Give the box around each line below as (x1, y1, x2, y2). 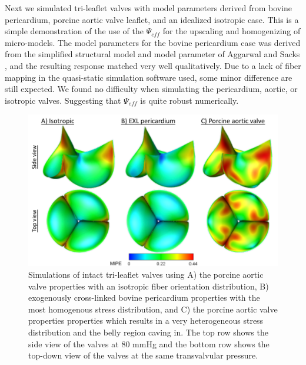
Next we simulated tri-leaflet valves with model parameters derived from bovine (5, 2, 292, 14)
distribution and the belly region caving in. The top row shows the (28, 326, 268, 338)
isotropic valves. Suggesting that (5, 94, 121, 106)
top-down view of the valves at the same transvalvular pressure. (28, 349, 258, 361)
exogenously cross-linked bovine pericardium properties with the (28, 291, 260, 304)
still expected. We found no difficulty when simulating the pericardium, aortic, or (5, 83, 298, 95)
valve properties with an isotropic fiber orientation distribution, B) (28, 279, 269, 292)
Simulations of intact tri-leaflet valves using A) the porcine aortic (28, 268, 264, 281)
